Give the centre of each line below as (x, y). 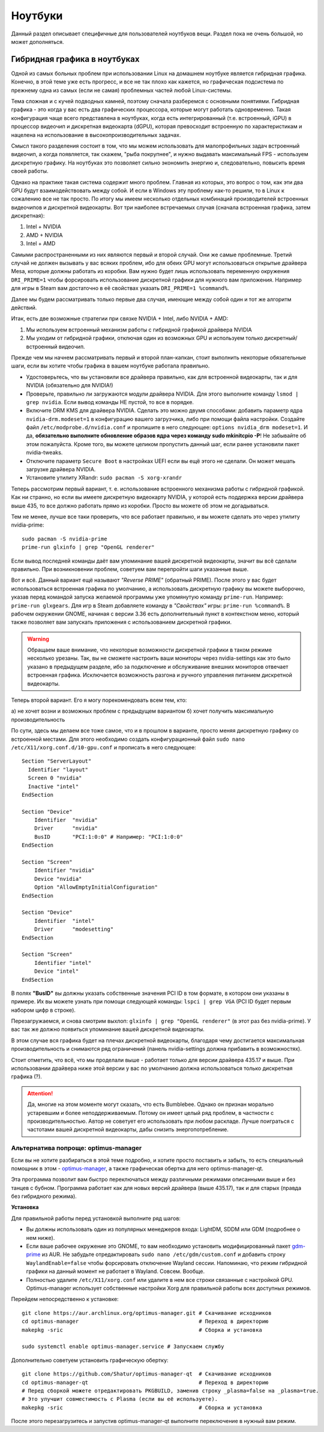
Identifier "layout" (58, 769)
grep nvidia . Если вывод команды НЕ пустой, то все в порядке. (110, 402)
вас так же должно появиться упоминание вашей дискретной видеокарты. (108, 1029)
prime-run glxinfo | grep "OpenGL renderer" (88, 547)
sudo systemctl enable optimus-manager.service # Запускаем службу (123, 1347)
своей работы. (30, 171)
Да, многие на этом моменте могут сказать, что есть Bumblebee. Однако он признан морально (151, 1104)
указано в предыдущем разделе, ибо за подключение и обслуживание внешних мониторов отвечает (158, 666)
